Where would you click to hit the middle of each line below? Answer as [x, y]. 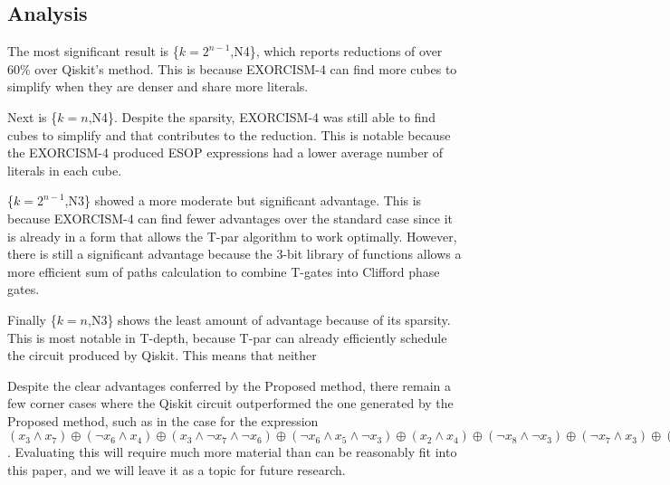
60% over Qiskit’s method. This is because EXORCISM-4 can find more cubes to [232, 68]
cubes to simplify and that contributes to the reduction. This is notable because [229, 134]
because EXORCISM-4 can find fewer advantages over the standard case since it [230, 218]
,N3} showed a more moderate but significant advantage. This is [243, 200]
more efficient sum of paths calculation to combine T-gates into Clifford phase [224, 271]
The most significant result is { [93, 51]
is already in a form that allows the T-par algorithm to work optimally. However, [232, 236]
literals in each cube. [65, 170]
